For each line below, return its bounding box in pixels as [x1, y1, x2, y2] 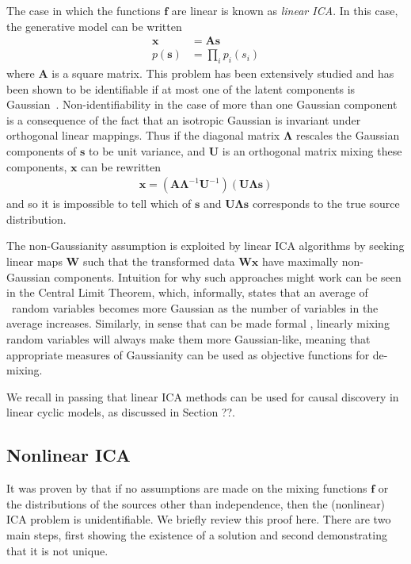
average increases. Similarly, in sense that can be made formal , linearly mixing [6, 315, 390, 332]
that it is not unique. [6, 542, 108, 558]
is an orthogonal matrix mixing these [222, 143, 402, 159]
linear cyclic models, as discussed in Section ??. [6, 404, 235, 420]
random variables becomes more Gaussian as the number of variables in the [11, 299, 379, 316]
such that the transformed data [82, 253, 235, 270]
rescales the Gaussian [295, 127, 400, 144]
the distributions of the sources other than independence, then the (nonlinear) [6, 495, 386, 512]
